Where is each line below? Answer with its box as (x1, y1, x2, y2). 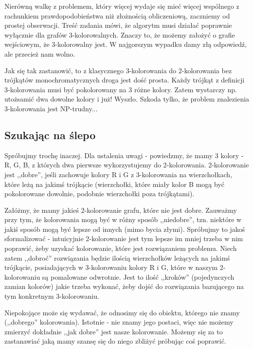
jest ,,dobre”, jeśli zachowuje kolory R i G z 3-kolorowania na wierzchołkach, (4, 169, 233, 179)
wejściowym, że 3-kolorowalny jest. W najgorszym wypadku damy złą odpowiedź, (4, 39, 247, 49)
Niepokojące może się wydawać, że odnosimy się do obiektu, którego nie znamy (4, 307, 240, 317)
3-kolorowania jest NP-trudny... (4, 103, 98, 113)
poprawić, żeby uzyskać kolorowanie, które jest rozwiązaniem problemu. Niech (4, 243, 237, 253)
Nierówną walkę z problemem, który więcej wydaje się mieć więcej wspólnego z (4, 1, 239, 11)
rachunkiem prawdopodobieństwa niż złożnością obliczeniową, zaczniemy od (4, 10, 230, 21)
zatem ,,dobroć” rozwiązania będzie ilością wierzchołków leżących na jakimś (4, 252, 230, 263)
